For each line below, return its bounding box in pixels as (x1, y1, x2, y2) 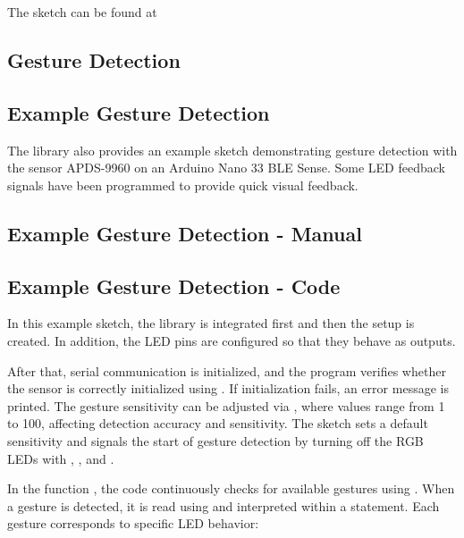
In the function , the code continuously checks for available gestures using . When (7, 479, 455, 498)
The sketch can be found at (7, 3, 157, 21)
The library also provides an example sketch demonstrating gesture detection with (7, 140, 458, 159)
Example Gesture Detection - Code (7, 272, 341, 299)
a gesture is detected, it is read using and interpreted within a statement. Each (7, 496, 440, 515)
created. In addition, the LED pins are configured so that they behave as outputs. (7, 331, 456, 349)
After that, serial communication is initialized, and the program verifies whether (7, 361, 446, 380)
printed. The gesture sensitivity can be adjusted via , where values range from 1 (7, 396, 445, 415)
